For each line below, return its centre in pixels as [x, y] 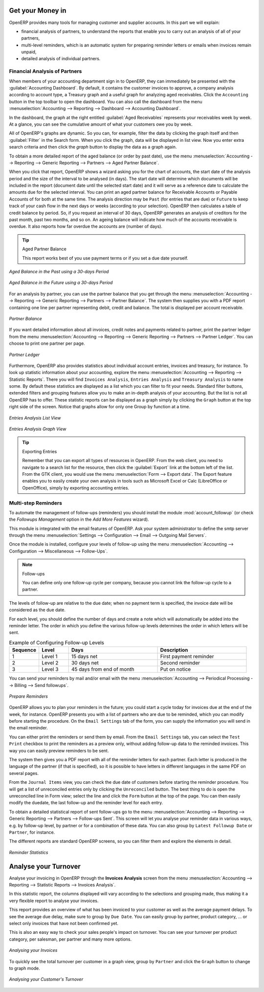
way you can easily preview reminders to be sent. [59, 750]
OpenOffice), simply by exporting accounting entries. [76, 488]
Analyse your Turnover [45, 866]
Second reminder [180, 663]
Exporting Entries [40, 451]
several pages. [24, 773]
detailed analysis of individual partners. [61, 59]
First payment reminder [187, 657]
